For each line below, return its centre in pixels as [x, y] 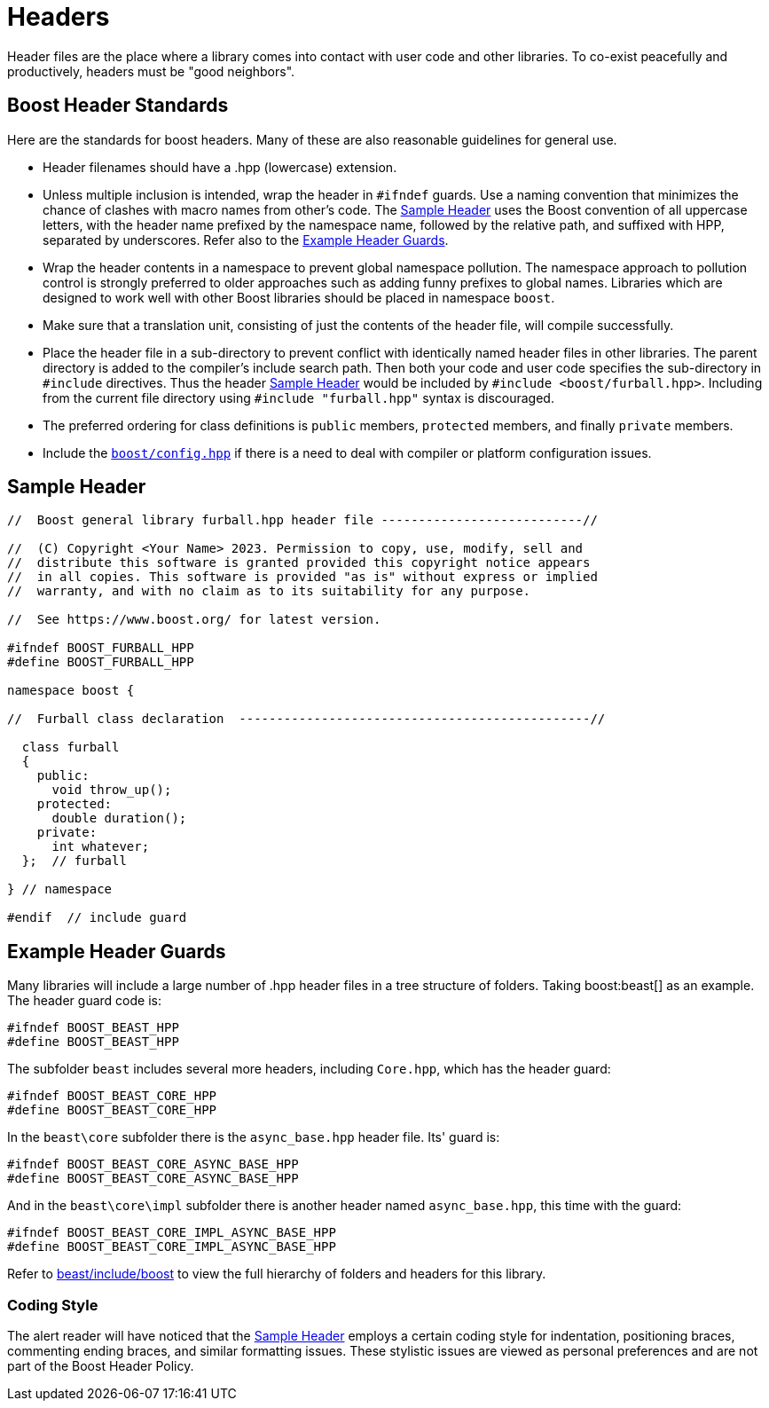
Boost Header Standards [118, 106]
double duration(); [119, 818]
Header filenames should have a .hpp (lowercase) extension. [220, 167]
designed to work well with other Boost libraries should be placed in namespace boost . [299, 297]
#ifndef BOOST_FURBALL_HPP [101, 648]
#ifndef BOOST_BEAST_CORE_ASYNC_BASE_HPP [153, 1164]
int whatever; [101, 847]
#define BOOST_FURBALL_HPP [101, 662]
